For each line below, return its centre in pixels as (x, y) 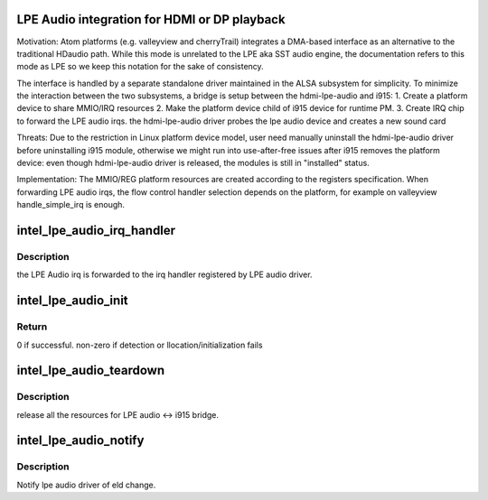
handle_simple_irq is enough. (71, 205)
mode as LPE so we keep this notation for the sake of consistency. (140, 67)
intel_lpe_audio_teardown (91, 370)
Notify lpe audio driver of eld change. (86, 485)
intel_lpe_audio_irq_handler (96, 231)
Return (32, 327)
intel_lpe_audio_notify (80, 441)
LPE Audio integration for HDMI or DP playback (151, 19)
